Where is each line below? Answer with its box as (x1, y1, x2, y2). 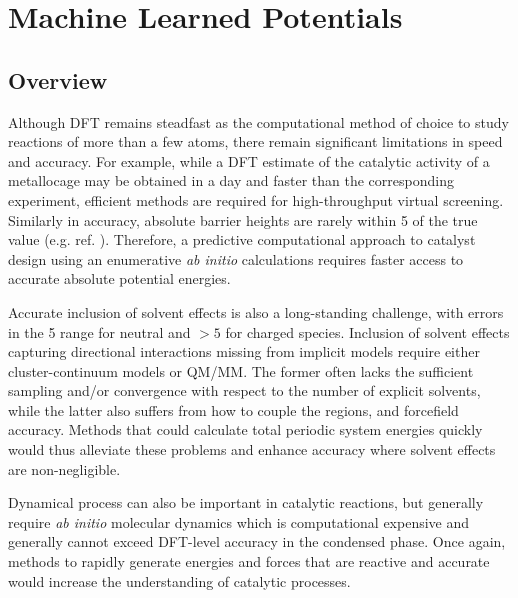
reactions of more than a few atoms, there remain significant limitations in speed (8, 131, 503, 152)
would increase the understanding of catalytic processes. (8, 570, 351, 591)
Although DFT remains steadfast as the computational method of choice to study (8, 111, 509, 132)
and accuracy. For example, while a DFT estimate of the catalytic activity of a (8, 150, 490, 171)
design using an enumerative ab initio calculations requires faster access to (8, 248, 464, 269)
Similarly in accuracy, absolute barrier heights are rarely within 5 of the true (8, 209, 478, 230)
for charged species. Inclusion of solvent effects (225, 321, 510, 342)
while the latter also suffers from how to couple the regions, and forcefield (8, 399, 459, 420)
